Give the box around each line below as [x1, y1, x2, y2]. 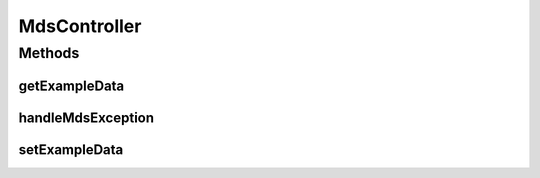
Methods [18, 44, 80, 62]
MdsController [18, 15, 142, 37]
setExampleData [18, 141, 124, 158]
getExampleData [18, 77, 125, 94]
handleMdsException [18, 109, 155, 126]
